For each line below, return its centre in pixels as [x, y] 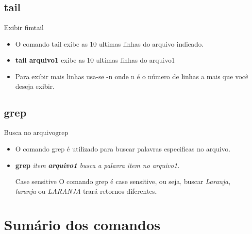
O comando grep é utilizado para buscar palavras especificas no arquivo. [123, 148]
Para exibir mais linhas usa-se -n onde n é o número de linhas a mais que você [132, 76]
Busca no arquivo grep [36, 132]
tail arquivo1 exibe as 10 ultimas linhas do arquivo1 [95, 60]
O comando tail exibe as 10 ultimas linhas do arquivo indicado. [109, 43]
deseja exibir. [35, 86]
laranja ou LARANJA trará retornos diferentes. [86, 191]
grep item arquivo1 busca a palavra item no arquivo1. [97, 165]
